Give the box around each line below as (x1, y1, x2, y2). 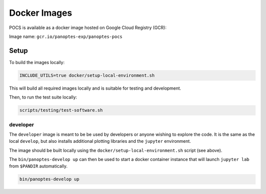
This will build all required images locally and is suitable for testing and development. (9, 85, 182, 91)
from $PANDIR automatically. (9, 163, 67, 169)
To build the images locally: (9, 59, 65, 65)
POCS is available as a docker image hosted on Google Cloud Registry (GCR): (9, 25, 167, 31)
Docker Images (9, 7, 72, 18)
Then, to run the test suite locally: (9, 94, 77, 100)
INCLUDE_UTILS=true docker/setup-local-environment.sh (19, 72, 155, 78)
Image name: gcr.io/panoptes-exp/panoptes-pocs (9, 33, 123, 39)
